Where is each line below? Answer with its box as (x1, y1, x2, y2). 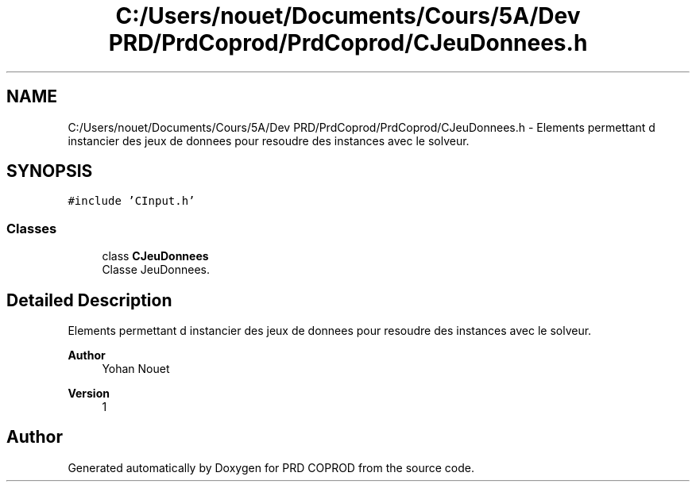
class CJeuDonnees (102, 249, 209, 263)
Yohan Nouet (102, 362, 170, 376)
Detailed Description (6, 290, 172, 310)
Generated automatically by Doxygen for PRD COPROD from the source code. (68, 460, 475, 475)
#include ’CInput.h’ (68, 194, 195, 208)
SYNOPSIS (6, 161, 93, 182)
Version (68, 386, 110, 401)
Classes (6, 220, 57, 236)
